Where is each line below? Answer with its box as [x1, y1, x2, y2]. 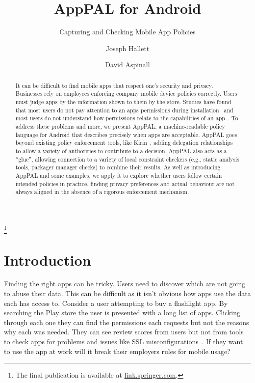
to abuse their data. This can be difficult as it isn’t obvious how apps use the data [4, 288, 251, 298]
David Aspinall [105, 59, 150, 70]
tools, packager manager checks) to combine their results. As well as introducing [15, 163, 221, 171]
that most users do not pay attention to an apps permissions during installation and [15, 106, 233, 114]
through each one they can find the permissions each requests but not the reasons [4, 317, 249, 327]
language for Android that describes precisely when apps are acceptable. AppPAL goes [15, 130, 237, 138]
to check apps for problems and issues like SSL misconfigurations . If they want [4, 336, 243, 346]
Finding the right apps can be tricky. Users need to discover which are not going [4, 278, 246, 289]
